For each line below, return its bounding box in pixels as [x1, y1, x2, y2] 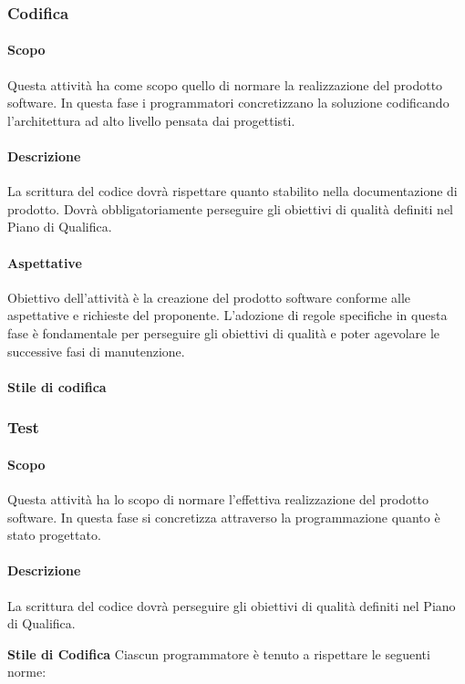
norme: [7, 662, 46, 681]
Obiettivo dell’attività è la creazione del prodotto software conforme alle [7, 287, 411, 306]
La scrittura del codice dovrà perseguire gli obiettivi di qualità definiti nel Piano [7, 596, 456, 615]
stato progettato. [7, 525, 101, 544]
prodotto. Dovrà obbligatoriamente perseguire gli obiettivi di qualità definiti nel [7, 199, 453, 218]
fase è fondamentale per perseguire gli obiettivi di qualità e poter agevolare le [7, 323, 440, 342]
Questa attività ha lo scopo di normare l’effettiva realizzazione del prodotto [7, 490, 429, 508]
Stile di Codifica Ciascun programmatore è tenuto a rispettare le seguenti [7, 644, 430, 663]
